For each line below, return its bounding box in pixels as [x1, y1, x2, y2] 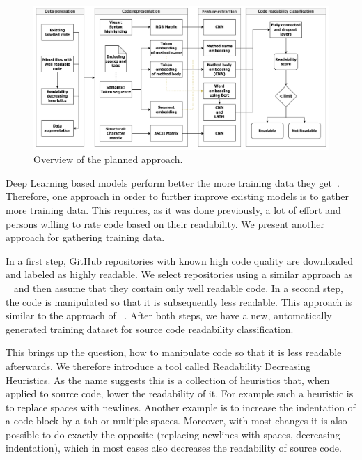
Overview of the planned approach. [33, 152, 183, 167]
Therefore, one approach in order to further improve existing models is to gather [6, 189, 349, 204]
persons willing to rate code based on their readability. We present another [6, 216, 324, 231]
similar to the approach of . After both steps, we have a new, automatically [6, 308, 332, 323]
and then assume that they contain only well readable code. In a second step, [13, 280, 343, 295]
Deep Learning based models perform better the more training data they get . [6, 175, 340, 190]
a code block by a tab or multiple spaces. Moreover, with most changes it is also [6, 413, 347, 428]
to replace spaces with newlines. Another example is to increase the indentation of [6, 399, 356, 414]
